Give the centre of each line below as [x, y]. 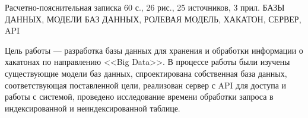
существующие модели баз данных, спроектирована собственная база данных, [146, 73]
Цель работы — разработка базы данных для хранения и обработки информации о [154, 50]
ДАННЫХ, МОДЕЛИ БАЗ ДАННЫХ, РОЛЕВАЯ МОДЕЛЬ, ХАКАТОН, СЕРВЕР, [153, 19]
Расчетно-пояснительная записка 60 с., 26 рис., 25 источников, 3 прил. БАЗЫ [145, 7]
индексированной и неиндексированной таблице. [93, 108]
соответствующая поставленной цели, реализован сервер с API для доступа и [146, 85]
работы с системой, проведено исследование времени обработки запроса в [139, 96]
